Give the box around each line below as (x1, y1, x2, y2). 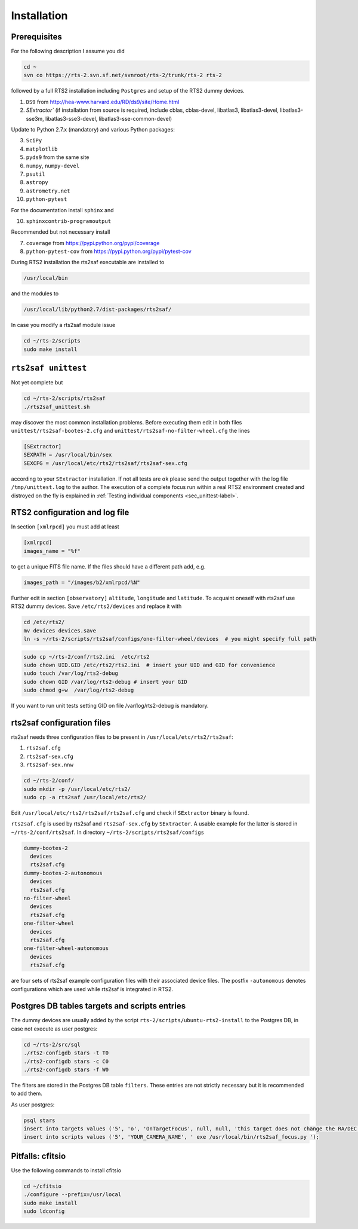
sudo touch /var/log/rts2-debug (23, 670, 119, 677)
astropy (26, 179, 49, 186)
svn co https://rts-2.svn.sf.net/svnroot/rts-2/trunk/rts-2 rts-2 (23, 72, 222, 79)
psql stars (23, 1117, 55, 1124)
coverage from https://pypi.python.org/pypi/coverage (26, 239, 160, 246)
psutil (26, 170, 45, 178)
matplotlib (26, 145, 58, 152)
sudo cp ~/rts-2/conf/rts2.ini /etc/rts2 (23, 653, 150, 660)
